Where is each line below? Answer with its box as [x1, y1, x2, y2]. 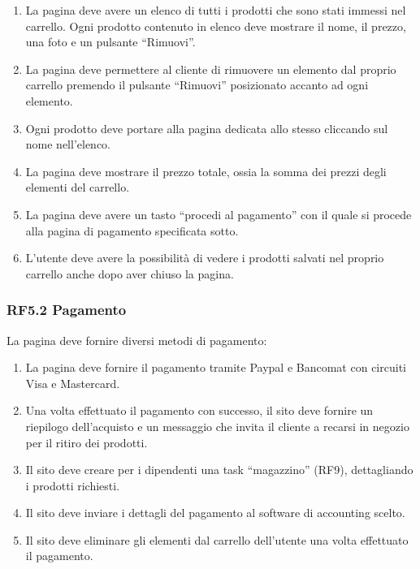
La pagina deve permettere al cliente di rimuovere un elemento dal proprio [25, 60, 396, 77]
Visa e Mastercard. [25, 374, 120, 391]
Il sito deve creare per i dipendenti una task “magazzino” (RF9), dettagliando [25, 461, 414, 478]
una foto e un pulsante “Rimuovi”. [25, 33, 196, 50]
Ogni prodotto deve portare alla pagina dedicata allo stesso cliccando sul [25, 119, 388, 136]
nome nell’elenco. [25, 136, 111, 153]
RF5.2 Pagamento [6, 300, 127, 320]
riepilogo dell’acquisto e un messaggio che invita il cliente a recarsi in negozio [25, 417, 409, 434]
